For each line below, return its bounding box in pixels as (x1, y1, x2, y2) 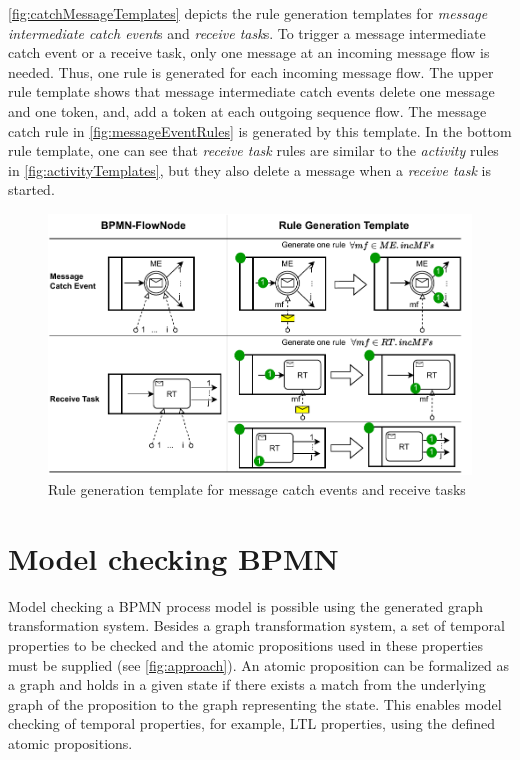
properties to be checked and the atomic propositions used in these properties (8, 634, 484, 655)
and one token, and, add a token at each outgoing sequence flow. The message (8, 100, 487, 121)
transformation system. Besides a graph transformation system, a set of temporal (8, 615, 505, 636)
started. (8, 179, 55, 200)
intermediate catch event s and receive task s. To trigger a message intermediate (8, 22, 486, 43)
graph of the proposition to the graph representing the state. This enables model (8, 693, 502, 714)
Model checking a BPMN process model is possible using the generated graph (8, 595, 484, 616)
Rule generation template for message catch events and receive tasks (48, 479, 466, 500)
